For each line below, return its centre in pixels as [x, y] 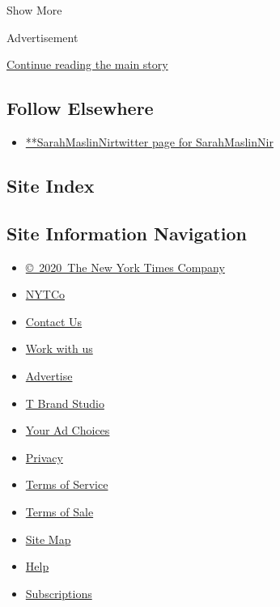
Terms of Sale [59, 511]
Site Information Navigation [127, 233]
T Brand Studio [65, 403]
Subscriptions [59, 593]
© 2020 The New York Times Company [125, 267]
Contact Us [54, 321]
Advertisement [42, 37]
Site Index [51, 185]
